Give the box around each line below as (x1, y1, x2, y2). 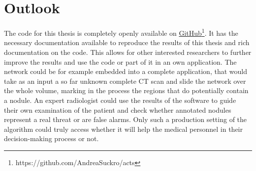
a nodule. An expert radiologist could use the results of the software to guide (4, 95, 236, 105)
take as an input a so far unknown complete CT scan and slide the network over (4, 75, 246, 86)
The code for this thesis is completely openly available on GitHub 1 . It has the (4, 26, 238, 38)
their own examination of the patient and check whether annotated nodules (4, 104, 231, 115)
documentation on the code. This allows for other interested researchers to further (4, 47, 252, 57)
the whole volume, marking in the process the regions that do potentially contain (4, 85, 249, 96)
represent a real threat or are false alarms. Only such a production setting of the (4, 114, 247, 124)
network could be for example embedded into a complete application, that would (4, 66, 247, 76)
